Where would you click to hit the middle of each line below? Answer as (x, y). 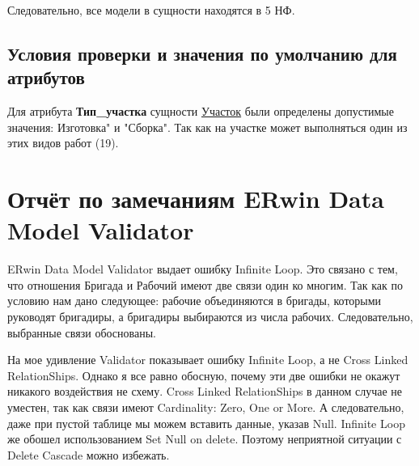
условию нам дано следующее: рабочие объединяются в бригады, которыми (195, 301)
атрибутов (46, 77)
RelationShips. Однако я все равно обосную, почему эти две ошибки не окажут (204, 375)
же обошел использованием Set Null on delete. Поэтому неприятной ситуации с (205, 439)
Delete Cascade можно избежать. (89, 454)
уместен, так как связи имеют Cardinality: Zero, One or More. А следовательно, (206, 407)
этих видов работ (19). (63, 143)
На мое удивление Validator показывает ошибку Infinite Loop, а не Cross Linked (208, 360)
